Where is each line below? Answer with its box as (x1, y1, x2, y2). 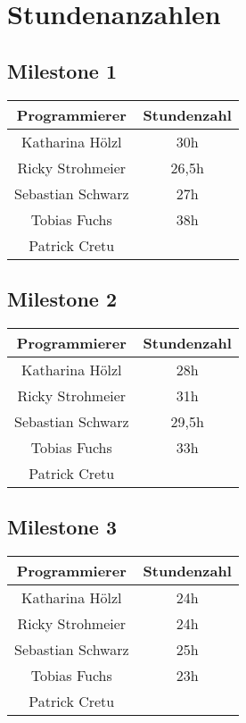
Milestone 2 (7, 284, 117, 312)
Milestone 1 (7, 56, 117, 84)
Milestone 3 (7, 513, 117, 541)
